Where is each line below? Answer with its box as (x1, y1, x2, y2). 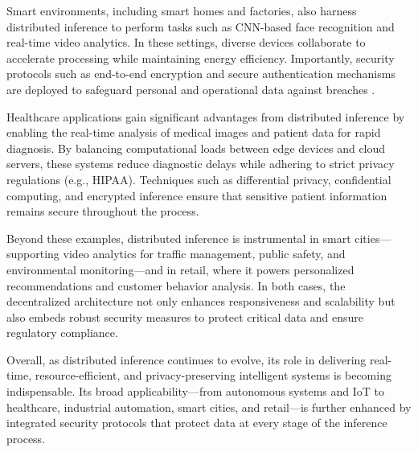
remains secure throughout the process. (6, 203, 199, 220)
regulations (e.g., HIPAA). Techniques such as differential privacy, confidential (6, 171, 391, 187)
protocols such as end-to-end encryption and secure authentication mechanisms (6, 65, 395, 82)
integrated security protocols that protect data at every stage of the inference (6, 414, 387, 431)
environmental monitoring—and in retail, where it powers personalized (6, 261, 354, 277)
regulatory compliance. (6, 324, 118, 341)
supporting (6, 245, 59, 262)
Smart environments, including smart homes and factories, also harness (6, 2, 357, 18)
